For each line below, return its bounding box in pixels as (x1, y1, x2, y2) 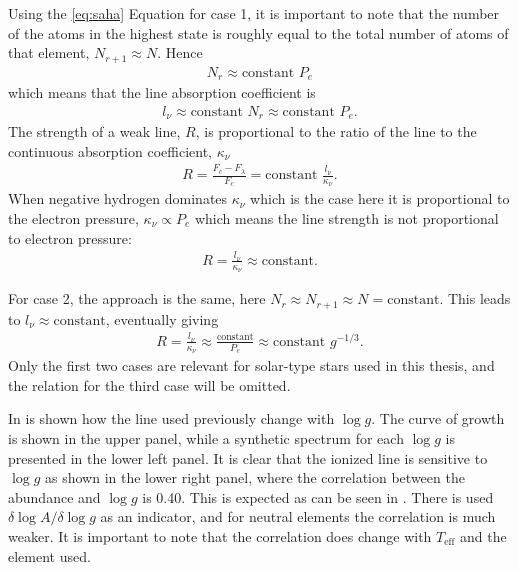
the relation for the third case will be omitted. (8, 374, 291, 395)
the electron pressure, (8, 207, 139, 228)
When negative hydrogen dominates (8, 188, 228, 209)
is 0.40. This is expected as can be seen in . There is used (142, 486, 494, 507)
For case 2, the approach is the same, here (8, 288, 266, 309)
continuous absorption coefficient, (8, 140, 212, 161)
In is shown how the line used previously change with (8, 408, 335, 429)
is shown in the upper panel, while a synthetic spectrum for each (8, 427, 404, 448)
